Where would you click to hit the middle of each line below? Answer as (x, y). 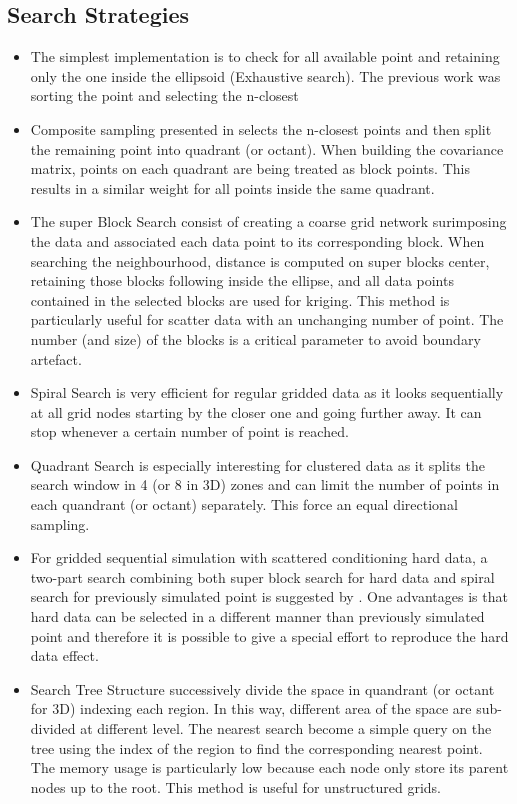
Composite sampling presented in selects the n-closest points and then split (261, 128)
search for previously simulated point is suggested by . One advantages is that (269, 596)
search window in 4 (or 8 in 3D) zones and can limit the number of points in (265, 484)
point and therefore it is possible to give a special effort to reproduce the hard (269, 635)
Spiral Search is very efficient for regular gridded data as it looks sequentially (267, 392)
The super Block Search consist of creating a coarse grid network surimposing (268, 221)
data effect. (64, 655)
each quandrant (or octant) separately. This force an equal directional (244, 504)
